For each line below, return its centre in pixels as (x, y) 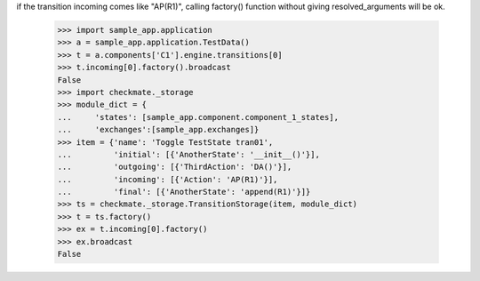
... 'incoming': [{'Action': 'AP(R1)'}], (168, 179)
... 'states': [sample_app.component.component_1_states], (198, 117)
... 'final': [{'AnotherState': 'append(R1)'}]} (184, 192)
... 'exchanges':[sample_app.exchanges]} (158, 130)
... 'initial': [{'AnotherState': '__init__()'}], (188, 154)
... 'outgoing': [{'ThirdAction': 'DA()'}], (175, 167)
